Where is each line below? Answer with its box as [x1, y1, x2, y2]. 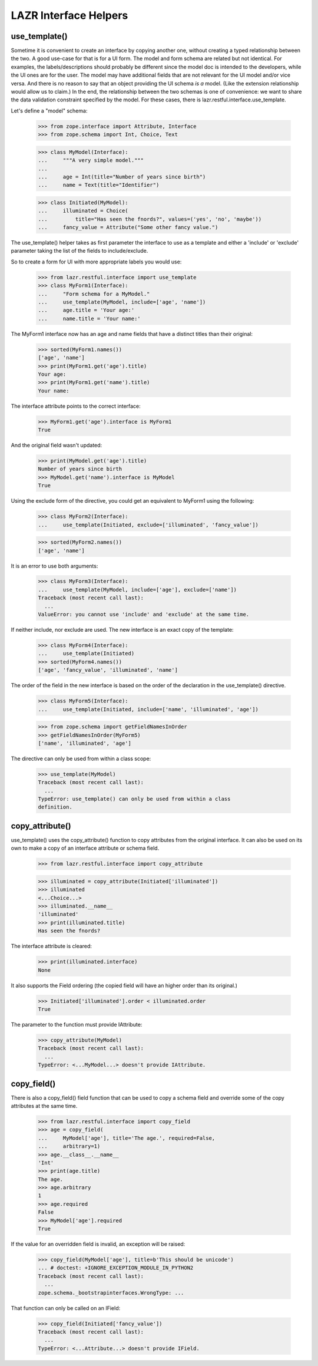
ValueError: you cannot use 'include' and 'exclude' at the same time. [38, 611, 250, 618]
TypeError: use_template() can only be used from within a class [38, 796, 231, 803]
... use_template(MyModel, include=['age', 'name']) [38, 298, 206, 305]
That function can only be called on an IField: [11, 1304, 121, 1311]
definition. [38, 804, 73, 810]
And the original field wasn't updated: [11, 442, 102, 449]
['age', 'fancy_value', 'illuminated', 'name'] [38, 666, 178, 674]
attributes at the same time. [11, 1102, 78, 1109]
